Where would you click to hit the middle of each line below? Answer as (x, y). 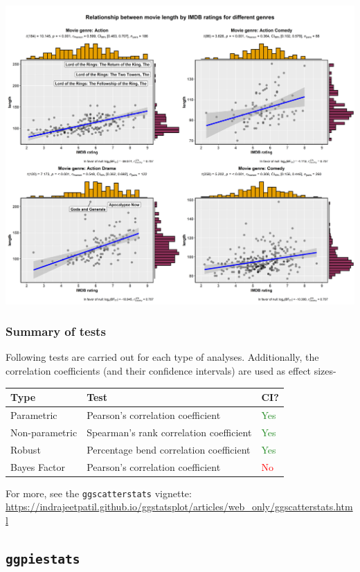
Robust (26, 449)
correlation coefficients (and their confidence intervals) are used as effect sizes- (171, 371)
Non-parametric (44, 432)
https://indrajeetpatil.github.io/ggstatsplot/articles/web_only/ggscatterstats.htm (179, 507)
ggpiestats (43, 559)
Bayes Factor (38, 466)
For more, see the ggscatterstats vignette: (99, 493)
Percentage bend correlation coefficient (169, 449)
